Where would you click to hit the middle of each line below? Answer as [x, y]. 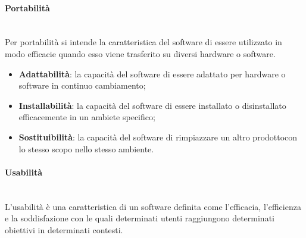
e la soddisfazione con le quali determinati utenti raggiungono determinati [140, 218]
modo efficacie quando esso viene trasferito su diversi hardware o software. [140, 53]
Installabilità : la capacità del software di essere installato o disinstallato [152, 105]
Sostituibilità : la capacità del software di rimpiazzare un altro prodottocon [158, 137]
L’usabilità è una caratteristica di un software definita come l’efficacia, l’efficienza [153, 206]
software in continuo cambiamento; [82, 85]
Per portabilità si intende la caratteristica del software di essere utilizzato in [143, 42]
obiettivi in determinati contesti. [64, 229]
